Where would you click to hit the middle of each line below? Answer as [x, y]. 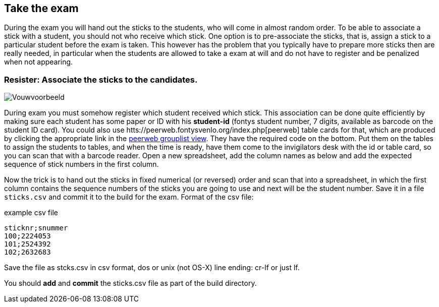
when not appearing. [39, 62]
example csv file [31, 213]
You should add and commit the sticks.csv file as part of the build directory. [130, 283]
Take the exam [41, 8]
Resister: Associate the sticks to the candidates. [101, 79]
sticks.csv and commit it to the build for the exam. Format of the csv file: [129, 197]
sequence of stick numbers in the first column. [81, 164]
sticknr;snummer [36, 228]
